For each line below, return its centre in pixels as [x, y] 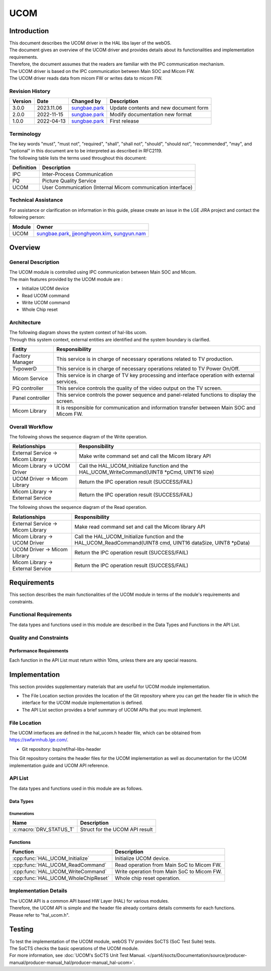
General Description [34, 262]
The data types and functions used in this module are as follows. [76, 788]
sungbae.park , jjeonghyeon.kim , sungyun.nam [91, 233]
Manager [23, 362]
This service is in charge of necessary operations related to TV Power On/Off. [148, 369]
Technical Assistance [36, 200]
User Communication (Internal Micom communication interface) [117, 188]
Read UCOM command [46, 295]
